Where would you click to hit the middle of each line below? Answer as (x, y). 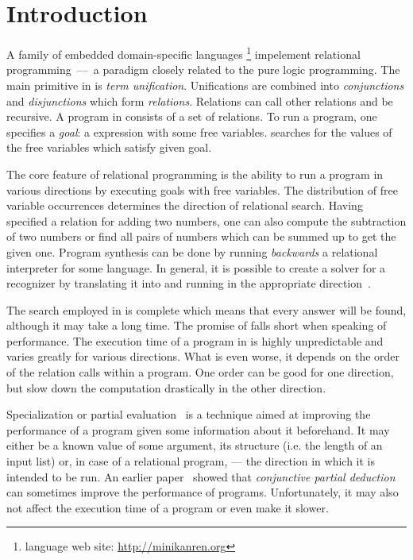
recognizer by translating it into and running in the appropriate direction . (189, 283)
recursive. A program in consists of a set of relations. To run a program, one (192, 116)
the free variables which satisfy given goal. (109, 147)
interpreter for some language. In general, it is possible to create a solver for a (196, 267)
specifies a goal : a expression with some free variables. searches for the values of (199, 131)
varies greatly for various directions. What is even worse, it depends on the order (203, 356)
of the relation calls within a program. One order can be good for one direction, (200, 372)
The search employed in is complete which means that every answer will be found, (206, 309)
